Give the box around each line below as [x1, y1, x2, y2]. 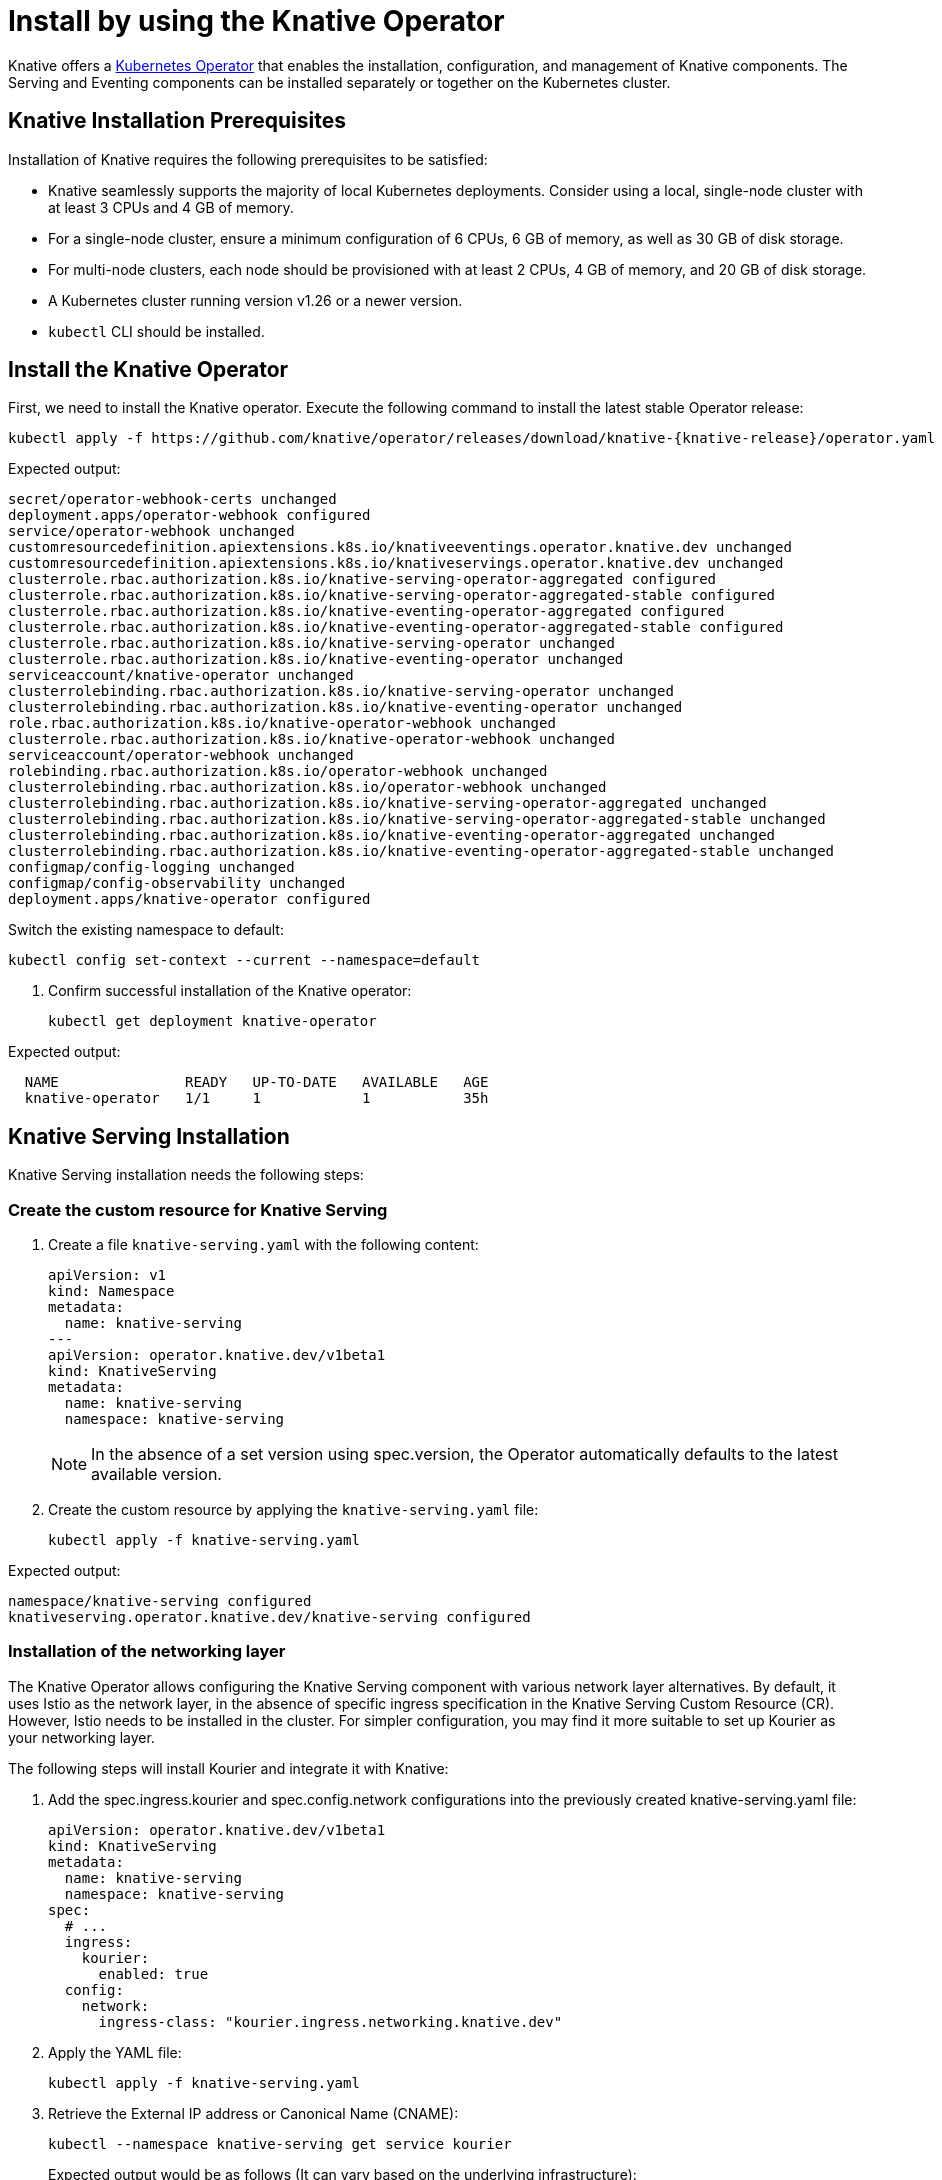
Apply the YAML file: [48, 2043, 182, 2061]
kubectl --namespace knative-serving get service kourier [48, 2135, 512, 2152]
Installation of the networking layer [8, 1641, 286, 1662]
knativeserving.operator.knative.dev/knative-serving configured [8, 1609, 531, 1626]
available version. [91, 1464, 222, 1485]
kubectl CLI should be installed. [48, 322, 265, 340]
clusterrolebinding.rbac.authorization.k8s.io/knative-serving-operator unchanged [8, 683, 674, 700]
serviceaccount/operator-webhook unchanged [8, 747, 354, 764]
